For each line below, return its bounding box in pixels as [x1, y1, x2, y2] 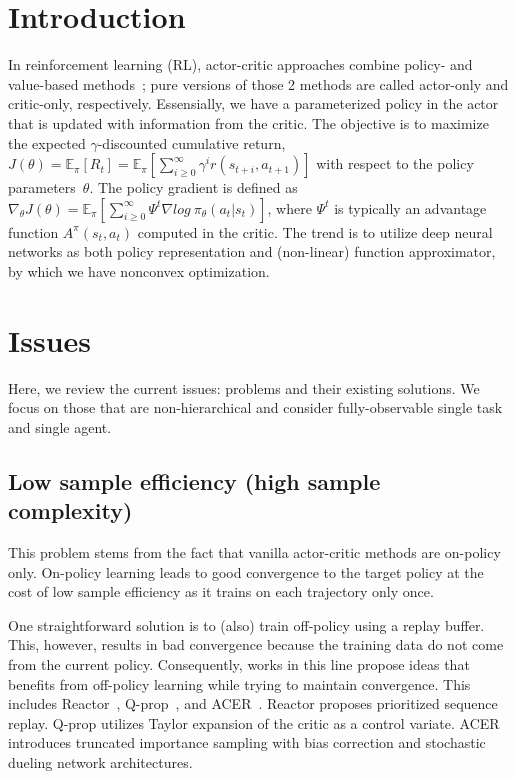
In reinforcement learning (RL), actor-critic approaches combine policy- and [8, 54, 473, 75]
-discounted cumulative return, [97, 132, 286, 153]
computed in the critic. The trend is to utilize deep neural [137, 221, 493, 242]
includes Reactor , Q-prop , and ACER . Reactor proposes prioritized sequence [8, 693, 498, 714]
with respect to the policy [316, 153, 474, 174]
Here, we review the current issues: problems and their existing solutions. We [8, 377, 480, 398]
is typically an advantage [334, 197, 487, 218]
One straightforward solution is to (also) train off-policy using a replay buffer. [8, 614, 485, 635]
